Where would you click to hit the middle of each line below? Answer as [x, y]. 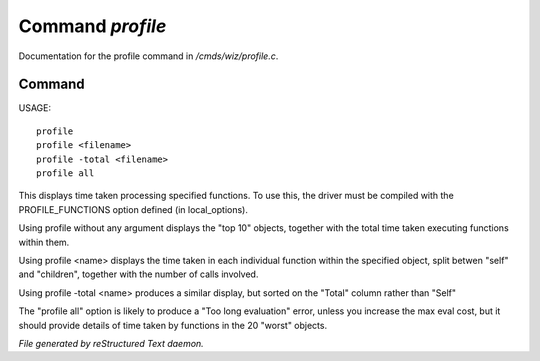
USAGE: [35, 108]
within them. [44, 242]
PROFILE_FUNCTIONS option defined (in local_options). [133, 209]
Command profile [92, 26]
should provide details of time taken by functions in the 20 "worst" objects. [173, 325]
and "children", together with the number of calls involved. [138, 274]
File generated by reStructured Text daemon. [111, 343]
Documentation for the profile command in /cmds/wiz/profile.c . [148, 56]
